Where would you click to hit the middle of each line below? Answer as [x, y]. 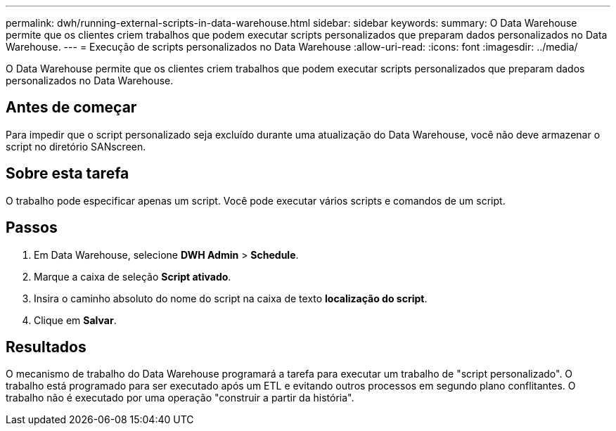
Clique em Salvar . [75, 320]
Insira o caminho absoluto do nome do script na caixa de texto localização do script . [231, 298]
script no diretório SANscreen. [76, 146]
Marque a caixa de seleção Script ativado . [133, 276]
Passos [32, 228]
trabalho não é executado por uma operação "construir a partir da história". [180, 398]
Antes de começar [71, 108]
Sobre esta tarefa [68, 174]
